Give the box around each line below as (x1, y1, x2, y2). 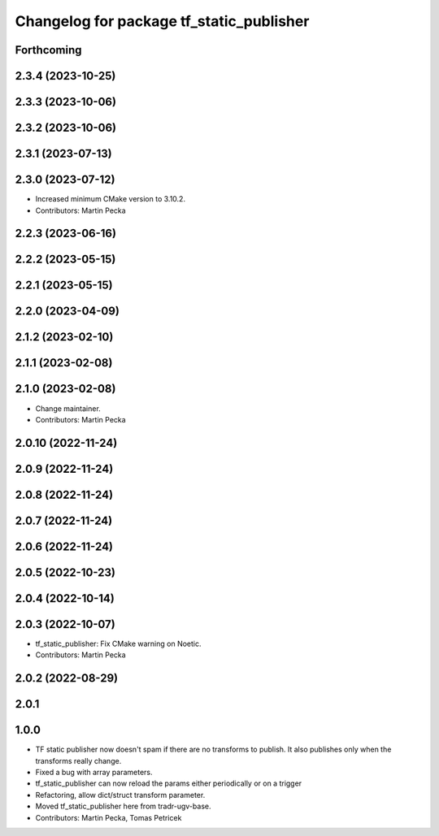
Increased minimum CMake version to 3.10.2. (35, 194, 186, 204)
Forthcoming (15, 43, 82, 57)
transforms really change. (35, 756, 122, 765)
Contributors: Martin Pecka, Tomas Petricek (35, 812, 182, 822)
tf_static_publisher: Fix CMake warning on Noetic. (35, 639, 202, 648)
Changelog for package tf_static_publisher (15, 12, 310, 30)
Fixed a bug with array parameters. (35, 768, 153, 778)
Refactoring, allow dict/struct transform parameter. (35, 790, 206, 799)
